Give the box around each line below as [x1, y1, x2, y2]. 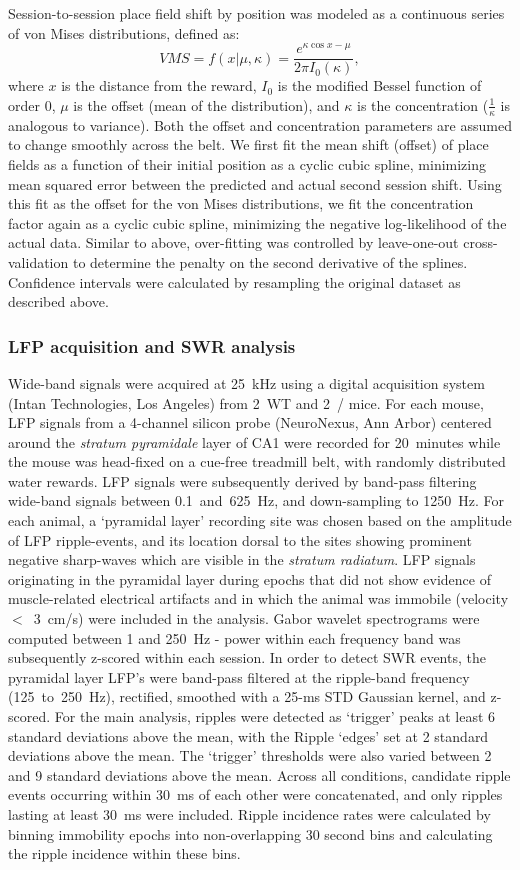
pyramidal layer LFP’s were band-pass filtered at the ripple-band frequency [8, 666, 470, 687]
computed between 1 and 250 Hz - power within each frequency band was [8, 627, 461, 648]
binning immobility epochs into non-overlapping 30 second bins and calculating [8, 823, 493, 844]
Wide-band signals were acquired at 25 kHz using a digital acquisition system [8, 372, 485, 393]
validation [8, 251, 69, 272]
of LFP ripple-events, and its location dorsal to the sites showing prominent [8, 529, 472, 550]
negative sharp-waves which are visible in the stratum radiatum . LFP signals [8, 549, 476, 570]
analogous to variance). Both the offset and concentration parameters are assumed [8, 114, 512, 135]
